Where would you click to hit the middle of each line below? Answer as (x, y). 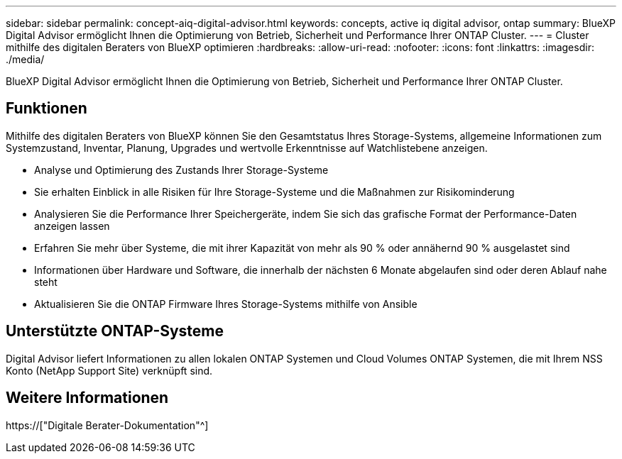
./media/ (25, 59)
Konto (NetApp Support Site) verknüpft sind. (109, 370)
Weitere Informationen (87, 398)
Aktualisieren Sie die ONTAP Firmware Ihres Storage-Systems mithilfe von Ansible (226, 304)
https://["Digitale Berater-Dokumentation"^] (107, 425)
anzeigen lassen (72, 226)
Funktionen (47, 109)
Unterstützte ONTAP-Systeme (115, 331)
